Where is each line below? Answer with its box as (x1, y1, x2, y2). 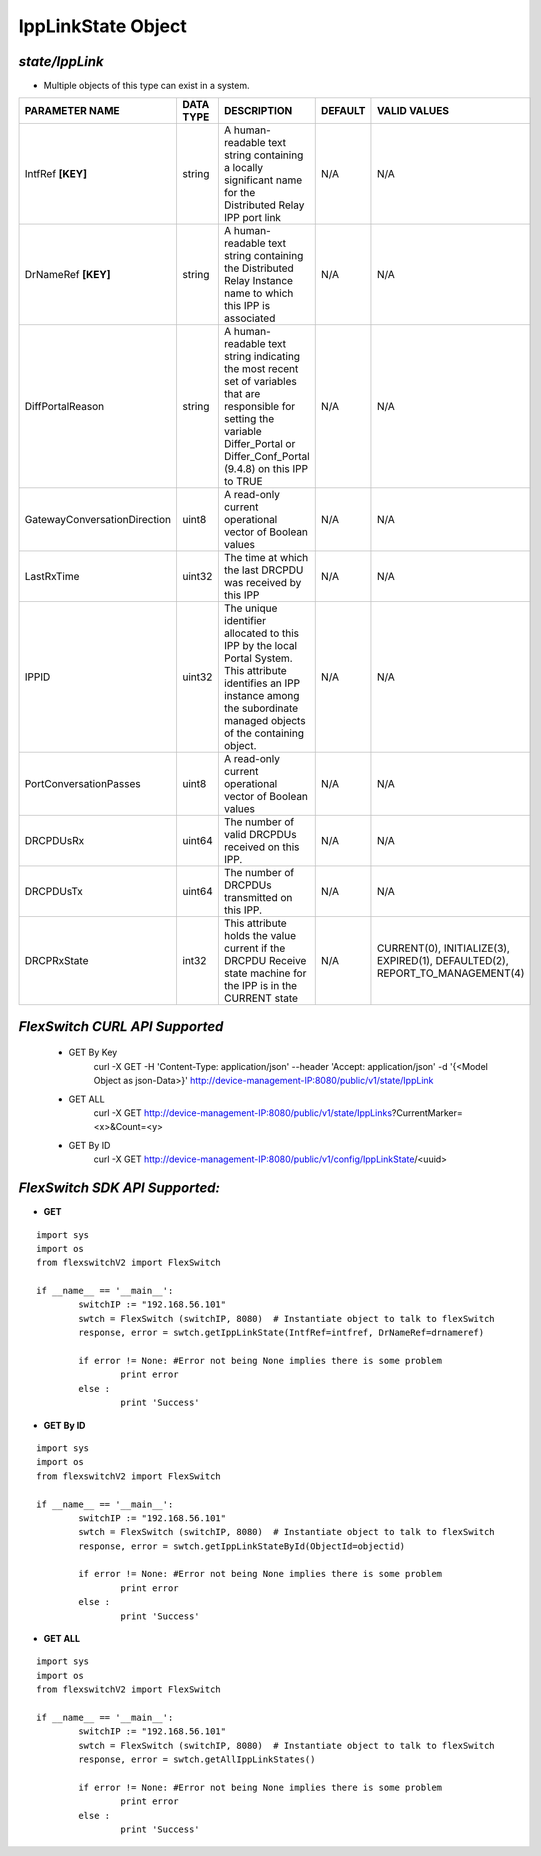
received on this (223, 840, 300, 854)
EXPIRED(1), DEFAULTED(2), (376, 954, 509, 968)
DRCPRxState (24, 954, 89, 968)
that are (223, 387, 261, 401)
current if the (223, 941, 286, 955)
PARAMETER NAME (24, 104, 120, 118)
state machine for (223, 966, 307, 980)
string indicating (223, 350, 300, 364)
